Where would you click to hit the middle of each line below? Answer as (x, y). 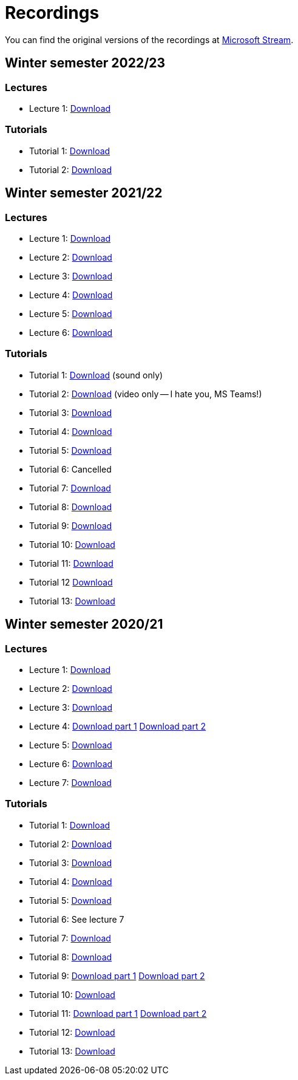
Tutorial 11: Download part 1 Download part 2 (118, 1013)
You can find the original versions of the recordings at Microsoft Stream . (149, 39)
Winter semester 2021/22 (84, 193)
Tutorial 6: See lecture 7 (77, 919)
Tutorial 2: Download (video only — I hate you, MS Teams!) (146, 394)
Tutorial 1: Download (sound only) (96, 375)
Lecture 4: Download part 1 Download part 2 (117, 726)
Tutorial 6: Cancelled (70, 469)
